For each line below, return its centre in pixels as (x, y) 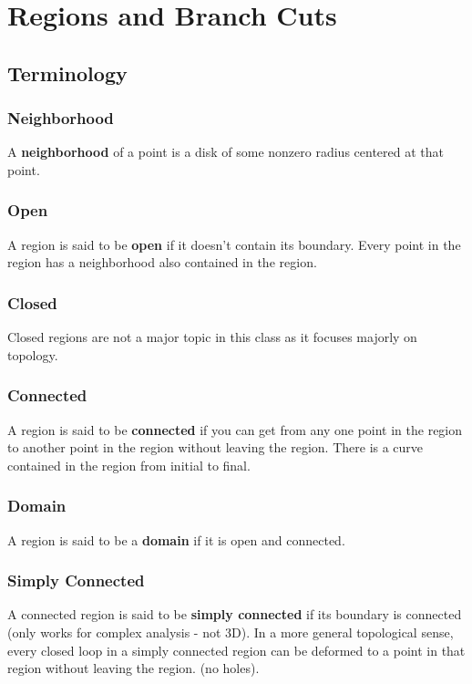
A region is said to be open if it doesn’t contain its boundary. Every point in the (234, 244)
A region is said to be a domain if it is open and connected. (176, 539)
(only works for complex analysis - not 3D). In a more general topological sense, (231, 632)
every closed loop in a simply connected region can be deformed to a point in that (236, 650)
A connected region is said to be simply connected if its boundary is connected (235, 614)
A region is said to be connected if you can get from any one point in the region (235, 429)
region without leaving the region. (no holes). (133, 668)
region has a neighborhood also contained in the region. (162, 262)
